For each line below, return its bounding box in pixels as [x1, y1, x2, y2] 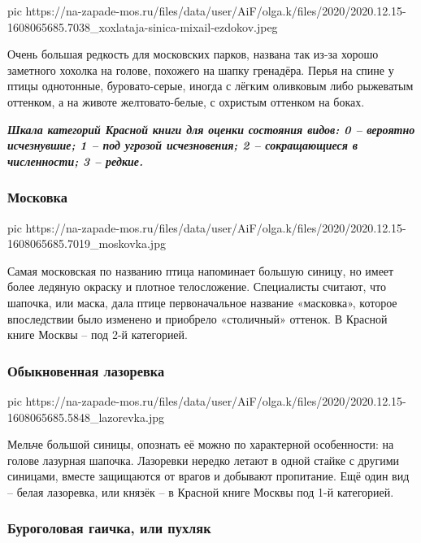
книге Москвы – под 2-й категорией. [7, 326, 188, 343]
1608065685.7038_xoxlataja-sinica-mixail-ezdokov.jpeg [7, 18, 278, 35]
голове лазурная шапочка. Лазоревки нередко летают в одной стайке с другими [7, 451, 400, 468]
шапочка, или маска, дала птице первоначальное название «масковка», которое [7, 293, 397, 311]
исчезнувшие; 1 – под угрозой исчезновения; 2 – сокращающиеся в [7, 137, 358, 154]
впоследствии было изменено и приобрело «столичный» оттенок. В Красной [7, 310, 388, 327]
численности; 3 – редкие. [7, 152, 143, 169]
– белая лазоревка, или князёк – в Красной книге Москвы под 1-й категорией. [7, 483, 394, 500]
